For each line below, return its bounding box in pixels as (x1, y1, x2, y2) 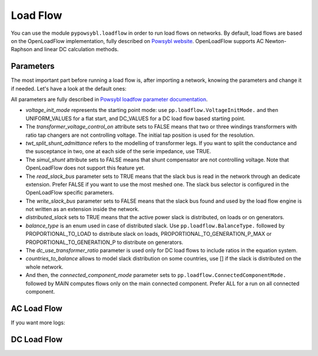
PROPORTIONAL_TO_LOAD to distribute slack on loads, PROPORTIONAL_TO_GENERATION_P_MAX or (25, 230, 272, 238)
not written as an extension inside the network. (25, 206, 140, 213)
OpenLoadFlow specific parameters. (25, 189, 114, 196)
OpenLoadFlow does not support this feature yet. (25, 164, 145, 172)
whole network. (25, 263, 64, 271)
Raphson (11, 46, 32, 53)
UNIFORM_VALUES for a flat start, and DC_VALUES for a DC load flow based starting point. (25, 115, 246, 122)
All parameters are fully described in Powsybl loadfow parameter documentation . (11, 96, 208, 103)
